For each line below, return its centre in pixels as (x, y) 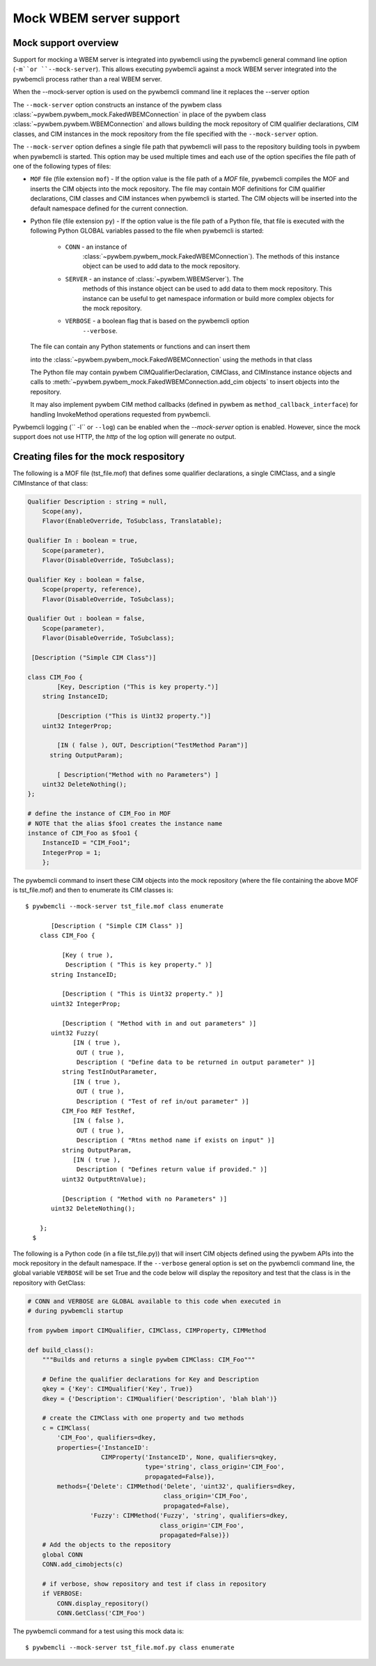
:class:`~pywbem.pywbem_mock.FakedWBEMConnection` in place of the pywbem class (140, 114)
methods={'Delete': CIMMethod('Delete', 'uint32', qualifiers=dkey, (176, 1487)
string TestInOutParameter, (110, 1072)
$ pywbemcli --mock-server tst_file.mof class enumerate (125, 906)
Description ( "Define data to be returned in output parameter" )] (196, 1062)
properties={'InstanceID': (103, 1447)
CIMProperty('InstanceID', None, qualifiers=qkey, (189, 1457)
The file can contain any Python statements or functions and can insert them (140, 347)
